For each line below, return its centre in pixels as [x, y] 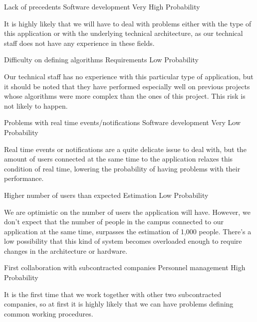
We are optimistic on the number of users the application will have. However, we [127, 212]
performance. [24, 178]
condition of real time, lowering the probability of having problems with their [122, 168]
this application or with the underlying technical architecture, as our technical [124, 33]
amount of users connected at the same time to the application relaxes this [119, 159]
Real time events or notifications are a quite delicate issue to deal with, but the [125, 149]
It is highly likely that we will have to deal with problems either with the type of [128, 23]
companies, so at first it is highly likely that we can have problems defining [119, 304]
